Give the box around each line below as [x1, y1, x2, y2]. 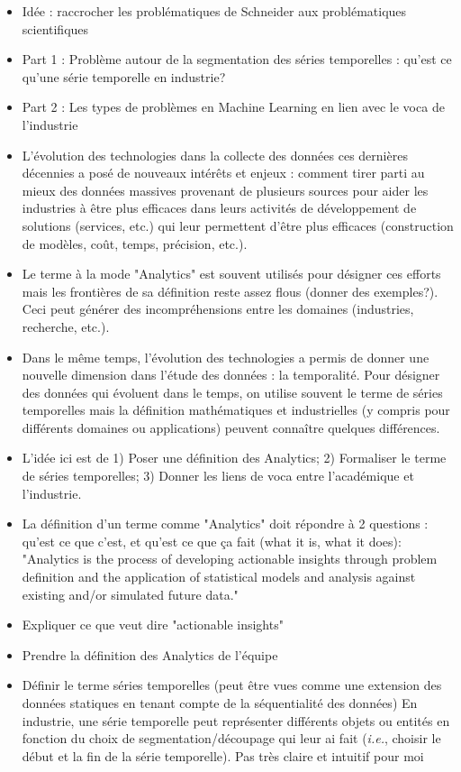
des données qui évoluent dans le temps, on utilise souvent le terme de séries [22, 382, 443, 401]
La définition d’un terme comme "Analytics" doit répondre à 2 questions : [22, 514, 429, 533]
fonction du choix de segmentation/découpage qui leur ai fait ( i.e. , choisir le [22, 729, 441, 748]
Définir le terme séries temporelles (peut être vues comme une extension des [22, 675, 442, 694]
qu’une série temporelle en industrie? [22, 67, 226, 86]
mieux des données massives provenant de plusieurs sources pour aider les [22, 180, 429, 199]
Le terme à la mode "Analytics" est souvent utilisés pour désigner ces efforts [22, 264, 441, 283]
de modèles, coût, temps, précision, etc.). [22, 234, 248, 253]
